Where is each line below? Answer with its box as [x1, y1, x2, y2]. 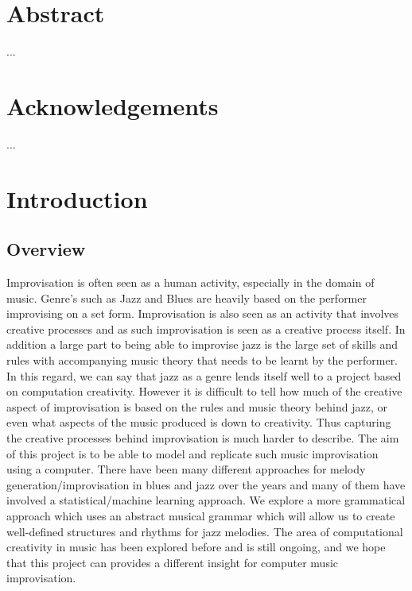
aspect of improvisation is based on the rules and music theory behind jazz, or [6, 398, 387, 415]
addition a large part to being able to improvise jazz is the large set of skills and [6, 336, 398, 353]
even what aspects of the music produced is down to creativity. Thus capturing [6, 414, 391, 431]
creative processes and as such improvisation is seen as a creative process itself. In [6, 320, 406, 337]
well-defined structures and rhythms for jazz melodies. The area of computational [6, 523, 403, 539]
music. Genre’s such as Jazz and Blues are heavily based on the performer [6, 289, 367, 306]
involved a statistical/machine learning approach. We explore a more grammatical [6, 492, 406, 508]
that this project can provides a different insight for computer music [6, 554, 339, 570]
